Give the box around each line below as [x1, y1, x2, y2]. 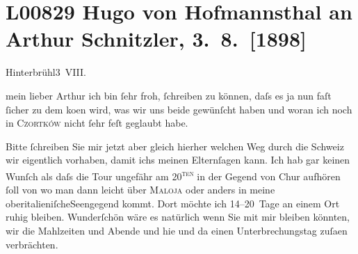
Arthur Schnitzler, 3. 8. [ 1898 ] [6, 24, 307, 53]
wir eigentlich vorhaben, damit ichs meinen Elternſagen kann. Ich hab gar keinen [6, 152, 350, 167]
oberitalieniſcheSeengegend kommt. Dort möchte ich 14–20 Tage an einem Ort [6, 196, 340, 210]
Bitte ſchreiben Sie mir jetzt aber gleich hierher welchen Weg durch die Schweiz [6, 138, 344, 153]
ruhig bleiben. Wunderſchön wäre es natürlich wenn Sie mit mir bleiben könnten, [6, 209, 350, 224]
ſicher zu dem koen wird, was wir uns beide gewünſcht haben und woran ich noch [6, 102, 352, 116]
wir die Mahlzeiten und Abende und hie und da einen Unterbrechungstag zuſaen [6, 223, 348, 237]
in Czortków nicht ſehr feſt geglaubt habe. [6, 116, 188, 130]
